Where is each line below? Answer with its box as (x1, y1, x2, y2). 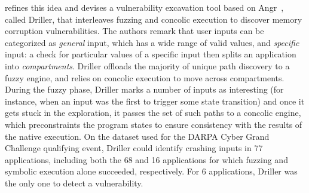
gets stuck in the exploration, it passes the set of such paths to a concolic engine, (5, 106, 301, 119)
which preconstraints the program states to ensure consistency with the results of (5, 118, 302, 130)
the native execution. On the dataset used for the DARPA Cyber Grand (5, 130, 270, 142)
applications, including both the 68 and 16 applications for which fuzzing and (5, 153, 288, 166)
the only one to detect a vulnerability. (5, 176, 143, 189)
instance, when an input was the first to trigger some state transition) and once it (5, 94, 305, 107)
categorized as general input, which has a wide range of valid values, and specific (5, 36, 299, 48)
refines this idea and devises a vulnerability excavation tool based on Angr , (5, 1, 284, 13)
